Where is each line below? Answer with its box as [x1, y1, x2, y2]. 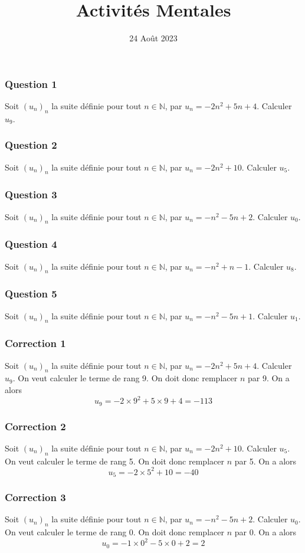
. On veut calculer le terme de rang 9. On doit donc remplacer [12, 372, 238, 384]
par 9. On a [247, 372, 290, 384]
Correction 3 [5, 490, 66, 505]
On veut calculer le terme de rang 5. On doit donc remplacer [5, 454, 224, 467]
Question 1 [5, 76, 57, 91]
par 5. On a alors [234, 454, 297, 467]
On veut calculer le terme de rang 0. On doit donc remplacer [5, 526, 224, 538]
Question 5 [5, 286, 57, 301]
